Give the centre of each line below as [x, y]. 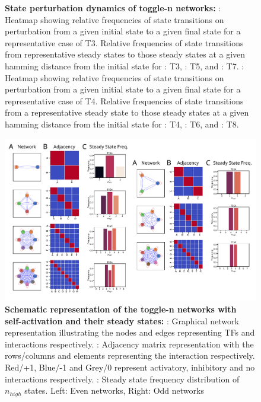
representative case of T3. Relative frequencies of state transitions [124, 42]
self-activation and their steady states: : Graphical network [122, 320]
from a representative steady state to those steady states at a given [127, 112]
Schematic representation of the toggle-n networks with [121, 309]
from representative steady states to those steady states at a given [125, 54]
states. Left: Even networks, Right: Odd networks [114, 390]
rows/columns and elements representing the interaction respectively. [130, 355]
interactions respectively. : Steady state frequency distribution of [122, 379]
